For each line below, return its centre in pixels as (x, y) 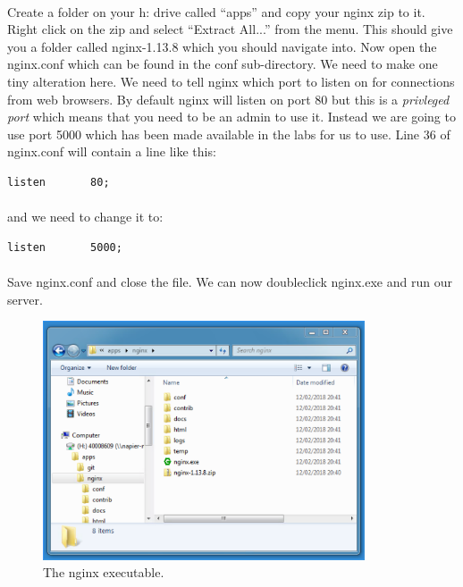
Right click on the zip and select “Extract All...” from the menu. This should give (230, 29)
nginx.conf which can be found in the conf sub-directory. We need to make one (223, 64)
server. (25, 299)
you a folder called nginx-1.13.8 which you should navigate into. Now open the (222, 46)
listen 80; (59, 182)
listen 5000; (65, 247)
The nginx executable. (104, 572)
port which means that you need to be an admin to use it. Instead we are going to (231, 117)
